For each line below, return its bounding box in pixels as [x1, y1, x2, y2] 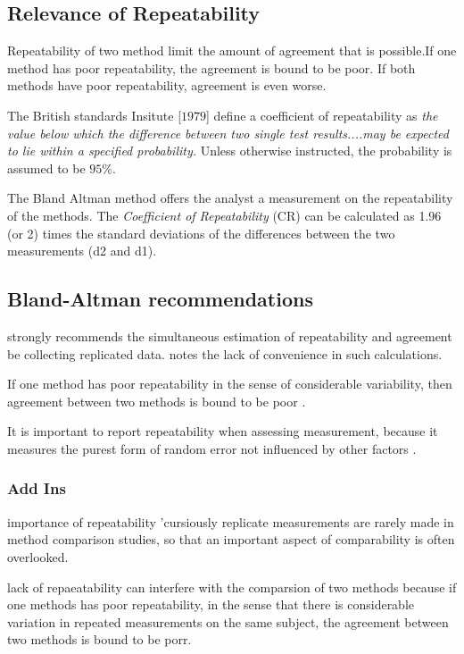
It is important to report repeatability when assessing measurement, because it [7, 422, 438, 440]
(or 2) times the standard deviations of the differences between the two [7, 223, 395, 242]
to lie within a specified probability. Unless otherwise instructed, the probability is [7, 141, 452, 160]
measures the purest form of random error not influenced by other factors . [7, 439, 417, 457]
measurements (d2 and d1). [7, 241, 157, 260]
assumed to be [7, 158, 86, 177]
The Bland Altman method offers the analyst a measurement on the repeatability [7, 189, 453, 207]
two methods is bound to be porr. [7, 630, 192, 649]
